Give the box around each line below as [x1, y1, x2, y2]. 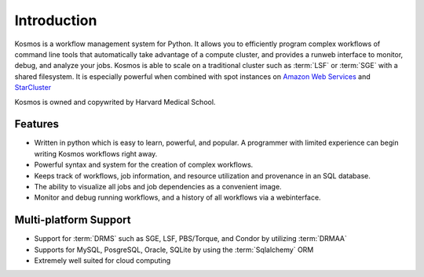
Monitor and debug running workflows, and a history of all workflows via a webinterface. [34, 192, 321, 203]
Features [14, 117, 59, 131]
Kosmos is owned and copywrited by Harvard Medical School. [14, 97, 216, 106]
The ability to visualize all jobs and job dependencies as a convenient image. [34, 182, 282, 191]
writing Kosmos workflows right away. [34, 149, 158, 158]
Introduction [14, 12, 97, 29]
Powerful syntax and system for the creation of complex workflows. [34, 160, 254, 170]
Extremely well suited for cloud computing [34, 256, 171, 265]
